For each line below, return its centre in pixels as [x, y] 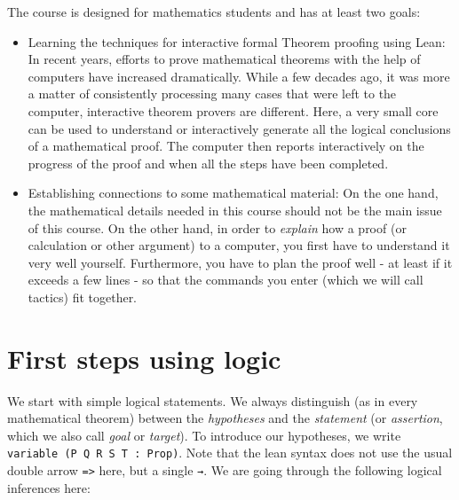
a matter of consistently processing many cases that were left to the [212, 94]
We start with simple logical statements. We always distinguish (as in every [213, 400]
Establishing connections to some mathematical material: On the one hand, [233, 193]
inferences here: [49, 487]
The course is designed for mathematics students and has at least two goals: [214, 12]
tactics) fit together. [83, 297]
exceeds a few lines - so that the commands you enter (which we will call [226, 280]
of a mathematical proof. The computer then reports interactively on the [226, 146]
